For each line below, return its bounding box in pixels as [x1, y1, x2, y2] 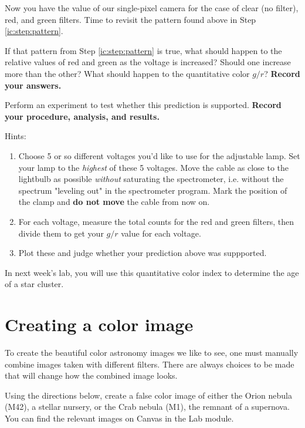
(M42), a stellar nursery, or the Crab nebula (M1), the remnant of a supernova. [5, 400, 290, 413]
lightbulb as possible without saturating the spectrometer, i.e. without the [18, 173, 284, 185]
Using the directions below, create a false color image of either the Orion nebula [5, 389, 293, 401]
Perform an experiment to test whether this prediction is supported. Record [5, 99, 282, 111]
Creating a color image [5, 312, 194, 336]
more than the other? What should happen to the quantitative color [5, 67, 250, 79]
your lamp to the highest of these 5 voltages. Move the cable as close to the [18, 161, 289, 173]
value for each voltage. [121, 227, 201, 239]
